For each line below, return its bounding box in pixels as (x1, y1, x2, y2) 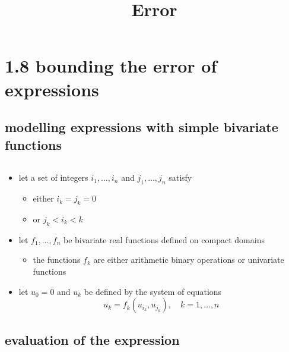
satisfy (169, 171, 192, 184)
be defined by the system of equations (84, 285, 222, 297)
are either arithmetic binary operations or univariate (93, 253, 284, 266)
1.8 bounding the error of (5, 54, 217, 78)
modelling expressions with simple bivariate (5, 118, 278, 136)
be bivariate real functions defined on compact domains (63, 233, 265, 246)
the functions (33, 253, 81, 266)
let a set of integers (18, 171, 88, 184)
